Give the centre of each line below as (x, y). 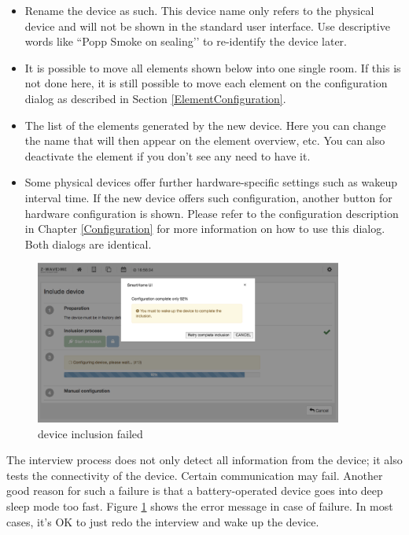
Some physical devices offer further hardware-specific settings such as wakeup (211, 182)
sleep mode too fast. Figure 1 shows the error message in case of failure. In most (200, 506)
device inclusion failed (90, 433)
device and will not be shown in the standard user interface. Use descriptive (207, 26)
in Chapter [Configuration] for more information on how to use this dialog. (205, 229)
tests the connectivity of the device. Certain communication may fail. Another (195, 475)
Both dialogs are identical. (88, 244)
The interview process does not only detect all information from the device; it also (204, 460)
